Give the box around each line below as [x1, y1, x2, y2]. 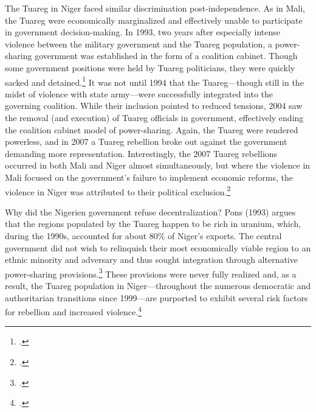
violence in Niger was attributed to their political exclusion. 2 [5, 183, 231, 198]
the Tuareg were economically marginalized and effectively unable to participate [5, 13, 303, 26]
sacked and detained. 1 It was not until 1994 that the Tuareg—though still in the [5, 74, 304, 88]
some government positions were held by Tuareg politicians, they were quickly [5, 61, 295, 74]
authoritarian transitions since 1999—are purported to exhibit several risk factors [5, 291, 308, 304]
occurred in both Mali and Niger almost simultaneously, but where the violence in [5, 159, 311, 172]
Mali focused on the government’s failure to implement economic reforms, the [5, 170, 294, 183]
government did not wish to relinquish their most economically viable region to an [5, 241, 311, 254]
